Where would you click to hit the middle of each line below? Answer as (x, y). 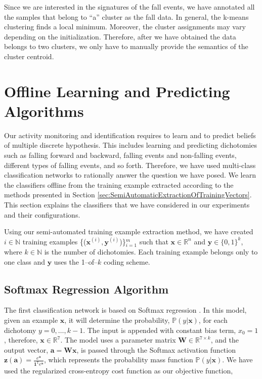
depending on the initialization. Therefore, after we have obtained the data (120, 36)
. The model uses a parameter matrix (118, 340)
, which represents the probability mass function (119, 360)
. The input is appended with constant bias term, (160, 330)
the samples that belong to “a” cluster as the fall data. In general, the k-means (126, 16)
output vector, (26, 349)
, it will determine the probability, (117, 320)
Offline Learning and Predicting (117, 91)
